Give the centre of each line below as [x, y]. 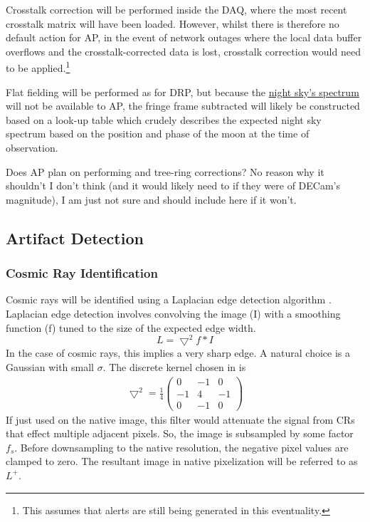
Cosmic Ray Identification [82, 273]
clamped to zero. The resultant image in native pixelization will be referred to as [182, 461]
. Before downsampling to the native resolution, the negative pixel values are [181, 447]
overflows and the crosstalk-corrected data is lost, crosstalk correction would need [183, 51]
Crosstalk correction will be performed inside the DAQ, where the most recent [176, 9]
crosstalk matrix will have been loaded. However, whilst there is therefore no [173, 23]
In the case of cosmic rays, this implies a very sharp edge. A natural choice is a [178, 353]
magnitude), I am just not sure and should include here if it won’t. [151, 199]
